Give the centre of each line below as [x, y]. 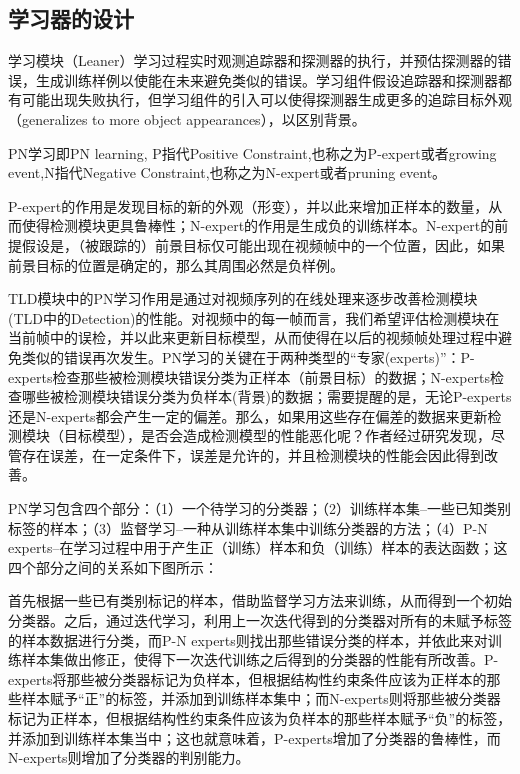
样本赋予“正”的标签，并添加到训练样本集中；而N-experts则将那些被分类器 [261, 698]
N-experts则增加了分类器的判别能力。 [129, 757]
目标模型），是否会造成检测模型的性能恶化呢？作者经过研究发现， [277, 435]
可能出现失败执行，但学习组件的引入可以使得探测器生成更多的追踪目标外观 [266, 99]
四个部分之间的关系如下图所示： [113, 566]
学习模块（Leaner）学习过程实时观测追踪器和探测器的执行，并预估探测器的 [253, 60]
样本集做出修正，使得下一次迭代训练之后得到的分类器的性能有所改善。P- [260, 659]
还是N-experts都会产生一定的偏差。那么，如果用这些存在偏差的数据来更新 [248, 415]
